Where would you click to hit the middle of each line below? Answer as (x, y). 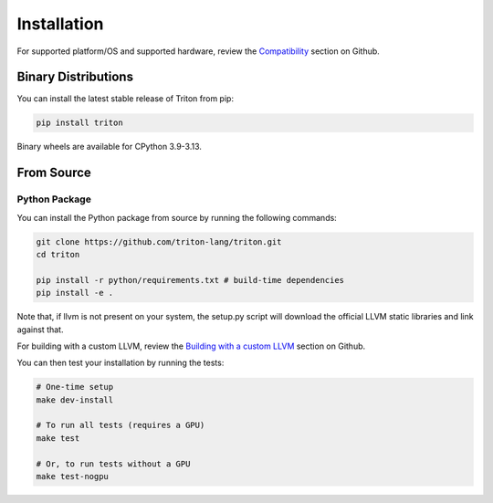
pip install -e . (75, 293)
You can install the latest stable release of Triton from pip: (126, 99)
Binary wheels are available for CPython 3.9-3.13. (110, 147)
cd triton (58, 254)
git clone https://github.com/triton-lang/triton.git (159, 241)
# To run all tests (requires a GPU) (121, 425)
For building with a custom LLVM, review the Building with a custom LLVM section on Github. (191, 346)
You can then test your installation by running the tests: (121, 363)
